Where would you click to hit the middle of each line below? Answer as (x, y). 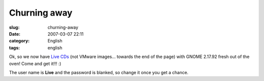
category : (19, 41)
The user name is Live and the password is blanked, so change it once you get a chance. (99, 72)
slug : (14, 27)
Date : (15, 34)
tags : (14, 48)
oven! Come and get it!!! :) (35, 63)
